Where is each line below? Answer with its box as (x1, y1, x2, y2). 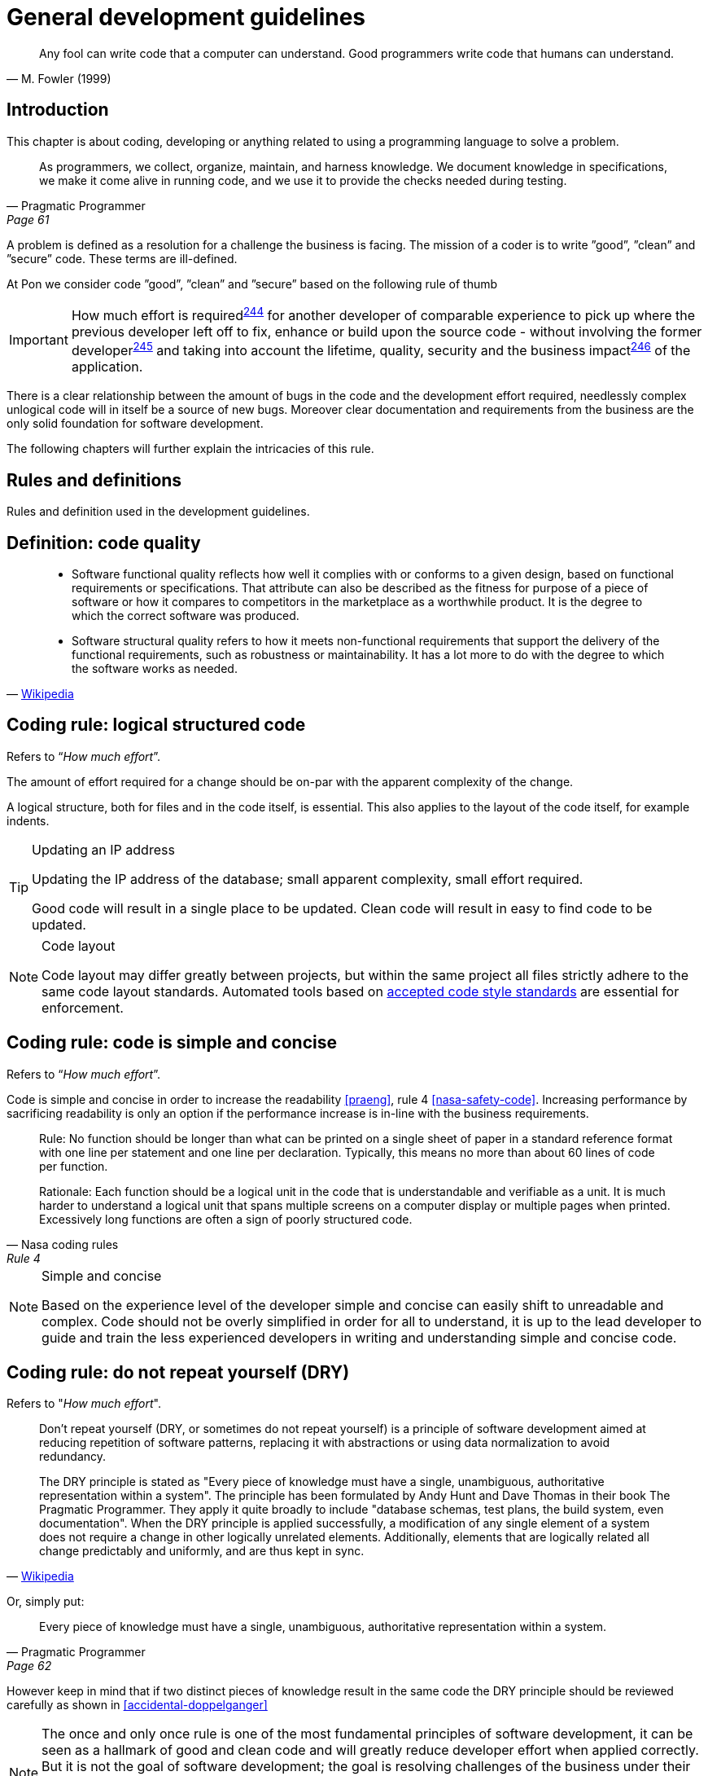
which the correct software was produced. (72, 608, 299, 622)
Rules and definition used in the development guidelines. (7, 504, 310, 519)
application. (71, 358, 143, 376)
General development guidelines (7, 3, 366, 31)
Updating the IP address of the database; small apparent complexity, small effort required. (32, 870, 583, 887)
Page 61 (7, 212, 50, 226)
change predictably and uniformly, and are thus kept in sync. (39, 1544, 365, 1558)
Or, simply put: (7, 1594, 85, 1609)
